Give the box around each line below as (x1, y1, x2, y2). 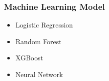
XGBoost (15, 53, 44, 63)
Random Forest (15, 36, 62, 46)
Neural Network (15, 69, 63, 79)
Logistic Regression (15, 20, 73, 30)
